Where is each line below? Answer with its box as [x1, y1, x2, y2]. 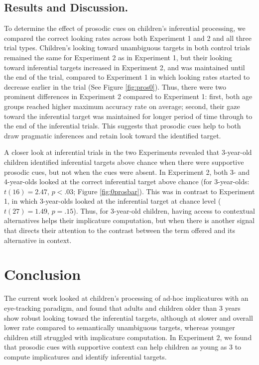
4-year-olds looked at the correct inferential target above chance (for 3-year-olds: [4, 176, 250, 187]
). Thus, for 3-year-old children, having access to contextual [73, 205, 255, 216]
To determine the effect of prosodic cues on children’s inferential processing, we [4, 23, 246, 33]
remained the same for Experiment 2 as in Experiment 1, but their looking [4, 52, 232, 62]
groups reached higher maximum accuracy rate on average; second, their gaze [4, 101, 240, 111]
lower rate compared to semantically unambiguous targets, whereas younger [4, 322, 235, 333]
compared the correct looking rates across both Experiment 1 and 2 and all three [4, 32, 252, 43]
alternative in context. [4, 235, 72, 245]
